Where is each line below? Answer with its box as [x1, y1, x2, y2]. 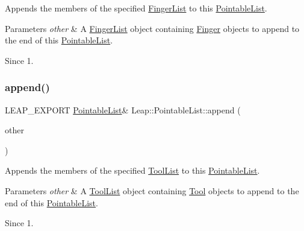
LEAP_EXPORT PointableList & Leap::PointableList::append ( [5, 103, 241, 116]
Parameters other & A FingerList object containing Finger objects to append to [5, 22, 300, 34]
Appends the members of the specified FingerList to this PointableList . [5, 2, 267, 14]
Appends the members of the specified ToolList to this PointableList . [5, 164, 260, 177]
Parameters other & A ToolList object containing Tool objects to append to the [5, 184, 299, 197]
